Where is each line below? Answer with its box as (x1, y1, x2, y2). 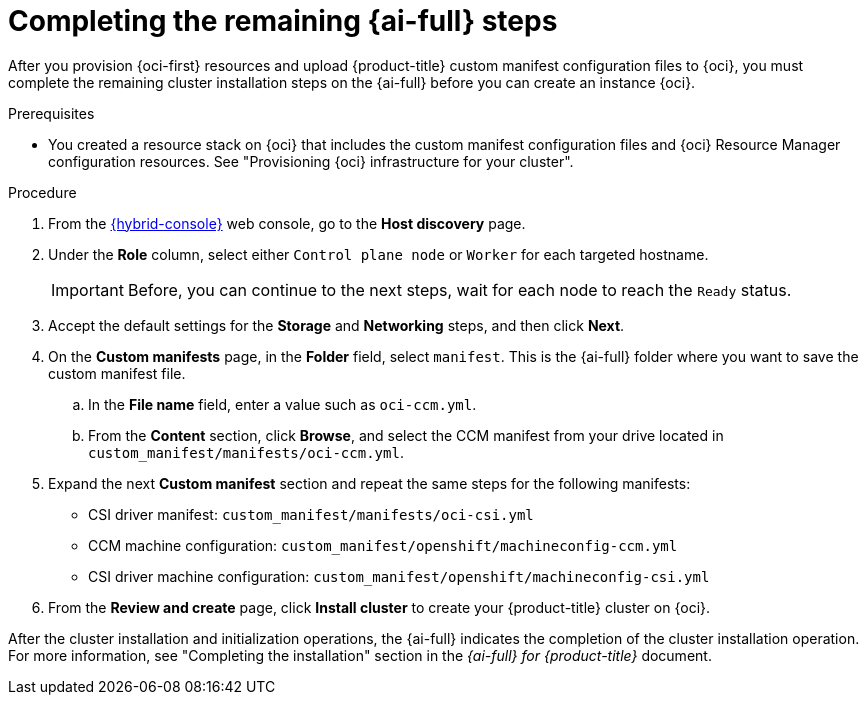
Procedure (8, 183, 77, 201)
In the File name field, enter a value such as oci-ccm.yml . (88, 395, 477, 413)
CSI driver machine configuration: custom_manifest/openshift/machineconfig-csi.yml (88, 567, 710, 585)
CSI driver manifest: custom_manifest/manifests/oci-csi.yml (88, 505, 534, 523)
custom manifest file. (48, 364, 186, 382)
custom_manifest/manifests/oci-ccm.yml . (88, 443, 404, 461)
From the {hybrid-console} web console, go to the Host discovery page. (48, 214, 526, 232)
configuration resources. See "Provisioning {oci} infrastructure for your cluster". (48, 152, 574, 170)
